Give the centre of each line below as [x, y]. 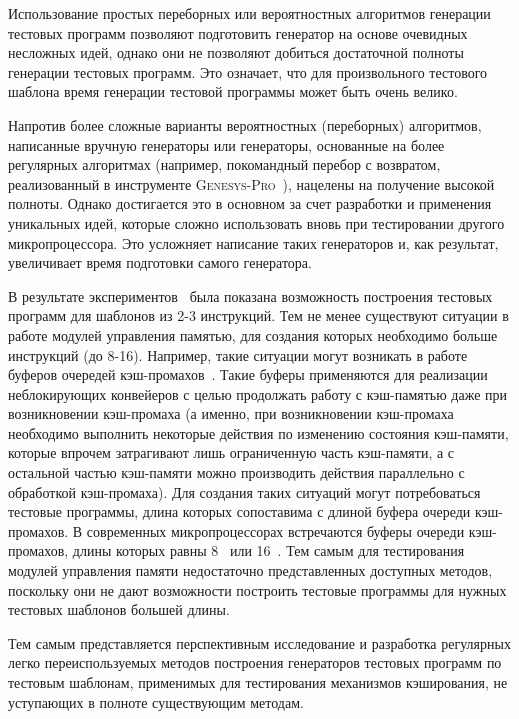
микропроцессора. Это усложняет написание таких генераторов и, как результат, [253, 242]
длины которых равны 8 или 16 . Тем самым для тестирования [268, 550]
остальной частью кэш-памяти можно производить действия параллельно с [236, 472]
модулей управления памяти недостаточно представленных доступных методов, [250, 570]
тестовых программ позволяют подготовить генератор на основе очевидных [238, 32]
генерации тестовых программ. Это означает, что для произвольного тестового [248, 71]
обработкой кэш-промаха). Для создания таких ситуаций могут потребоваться [244, 491]
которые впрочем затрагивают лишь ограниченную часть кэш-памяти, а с [231, 452]
